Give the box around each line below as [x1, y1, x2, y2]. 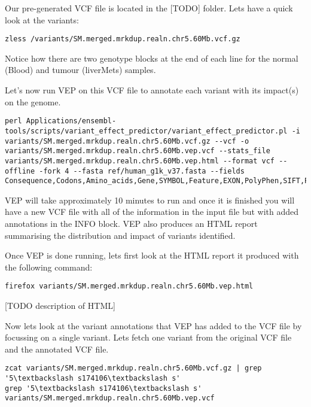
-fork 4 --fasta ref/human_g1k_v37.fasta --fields [39, 166, 245, 175]
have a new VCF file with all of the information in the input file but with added [5, 205, 299, 218]
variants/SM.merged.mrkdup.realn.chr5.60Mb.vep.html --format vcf [5, 156, 275, 165]
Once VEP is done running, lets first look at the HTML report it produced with [5, 249, 299, 262]
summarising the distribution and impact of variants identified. [5, 229, 236, 241]
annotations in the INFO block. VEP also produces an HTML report [5, 217, 258, 229]
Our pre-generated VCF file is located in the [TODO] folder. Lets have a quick [5, 2, 293, 14]
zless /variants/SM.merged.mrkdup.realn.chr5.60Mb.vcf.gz [5, 35, 240, 44]
